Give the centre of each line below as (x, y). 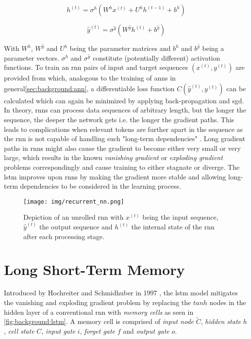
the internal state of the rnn (173, 227)
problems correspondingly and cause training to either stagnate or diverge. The (122, 167)
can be (236, 88)
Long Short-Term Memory (94, 269)
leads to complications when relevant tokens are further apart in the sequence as (124, 129)
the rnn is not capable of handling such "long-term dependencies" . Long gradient (125, 138)
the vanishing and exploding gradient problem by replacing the (98, 302)
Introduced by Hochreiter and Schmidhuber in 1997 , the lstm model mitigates (121, 293)
